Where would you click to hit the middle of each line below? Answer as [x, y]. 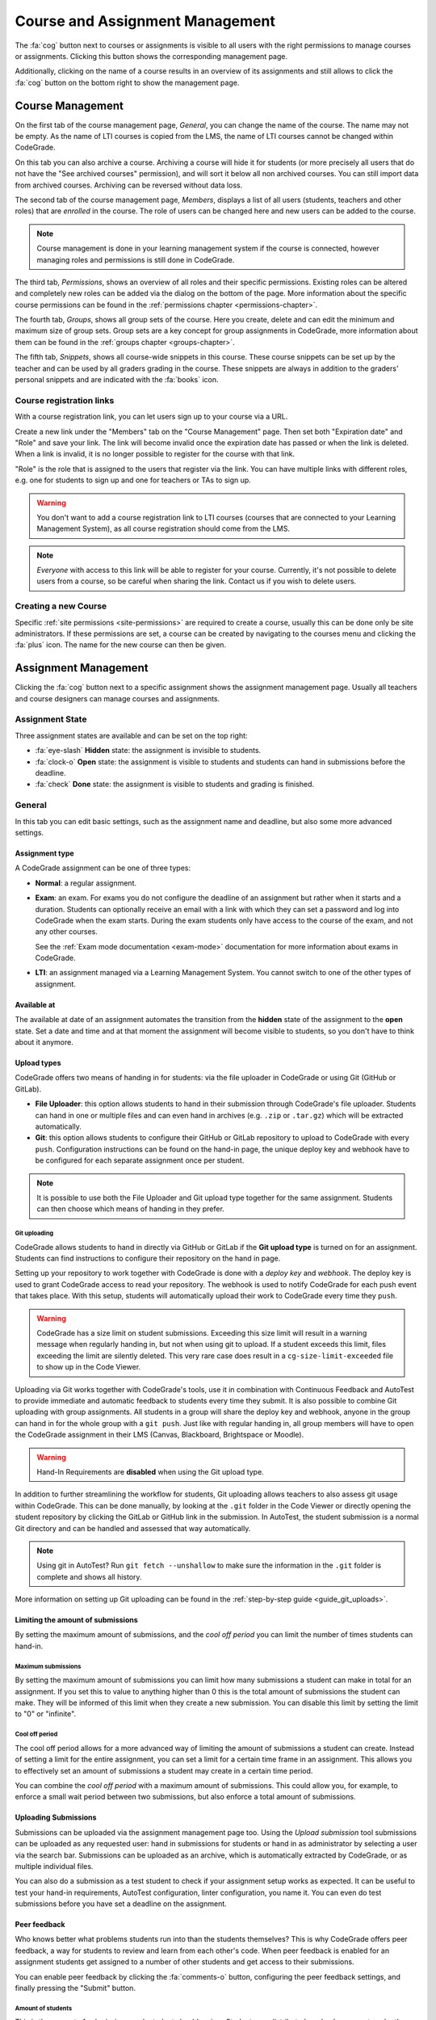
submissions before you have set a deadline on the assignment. [121, 1904]
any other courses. [67, 932]
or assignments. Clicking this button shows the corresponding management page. [151, 56]
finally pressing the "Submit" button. [75, 1988]
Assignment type [44, 853]
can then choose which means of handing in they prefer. [131, 1209]
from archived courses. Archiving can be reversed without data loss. [129, 185]
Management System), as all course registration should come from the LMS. [163, 528]
